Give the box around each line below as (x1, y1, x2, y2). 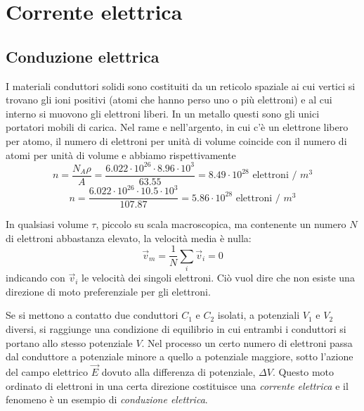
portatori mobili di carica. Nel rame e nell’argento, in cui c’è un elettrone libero (6, 120, 349, 134)
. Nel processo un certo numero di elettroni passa (141, 335, 353, 350)
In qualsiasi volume (6, 217, 89, 232)
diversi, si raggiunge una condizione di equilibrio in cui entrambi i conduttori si (6, 322, 346, 336)
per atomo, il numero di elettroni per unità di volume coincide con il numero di (6, 133, 347, 148)
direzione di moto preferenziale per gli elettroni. (6, 284, 211, 298)
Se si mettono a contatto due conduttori (6, 308, 178, 322)
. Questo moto (272, 365, 334, 379)
